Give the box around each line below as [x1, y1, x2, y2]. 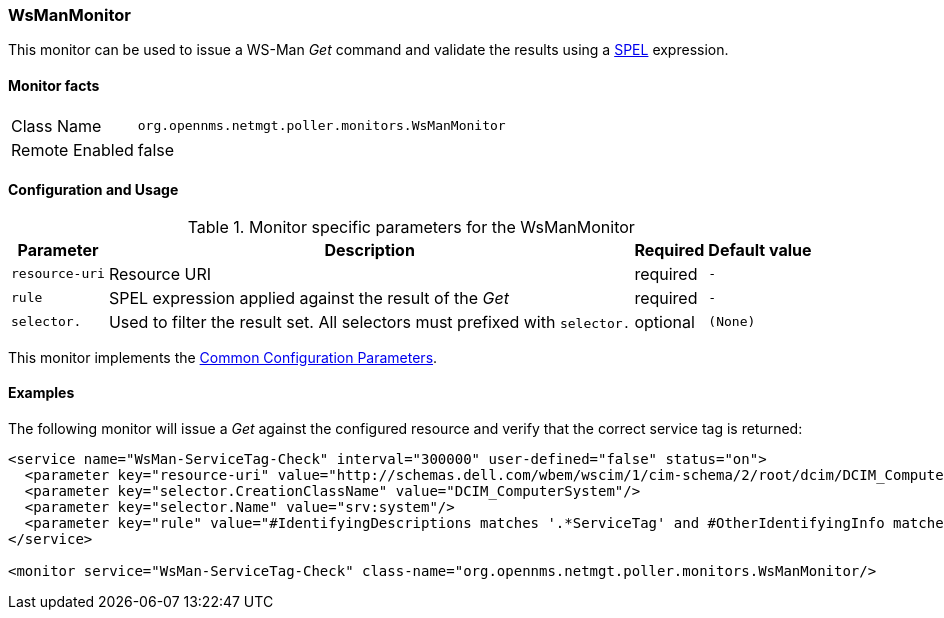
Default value [708, 239, 812, 260]
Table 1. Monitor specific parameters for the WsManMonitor [187, 216, 635, 237]
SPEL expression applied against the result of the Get [108, 287, 509, 308]
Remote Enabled [11, 139, 134, 160]
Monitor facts [8, 76, 100, 94]
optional [634, 311, 695, 332]
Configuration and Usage [8, 181, 179, 199]
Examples [8, 384, 75, 402]
